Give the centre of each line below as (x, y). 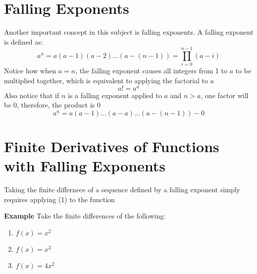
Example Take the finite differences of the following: (85, 216)
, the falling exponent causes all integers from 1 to (151, 71)
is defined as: (24, 41)
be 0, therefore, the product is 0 (52, 105)
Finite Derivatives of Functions (112, 146)
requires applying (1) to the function (59, 199)
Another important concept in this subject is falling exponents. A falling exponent (129, 32)
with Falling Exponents (85, 166)
